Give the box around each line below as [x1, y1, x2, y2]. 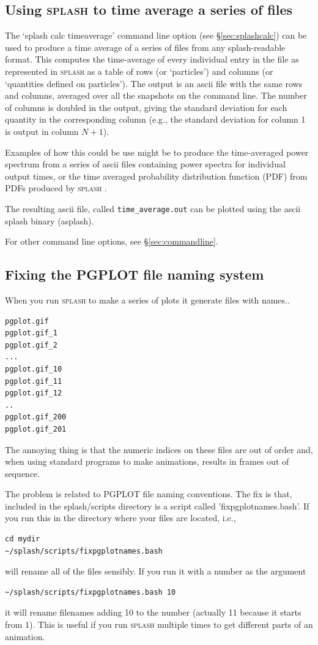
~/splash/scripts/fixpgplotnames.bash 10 [5, 587, 176, 597]
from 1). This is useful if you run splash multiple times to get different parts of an [5, 618, 313, 631]
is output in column [5, 124, 79, 137]
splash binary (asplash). [5, 214, 94, 227]
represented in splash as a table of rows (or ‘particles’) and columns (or [5, 64, 273, 77]
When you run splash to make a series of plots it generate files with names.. [5, 293, 290, 306]
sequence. [5, 467, 40, 479]
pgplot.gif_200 [5, 413, 67, 422]
